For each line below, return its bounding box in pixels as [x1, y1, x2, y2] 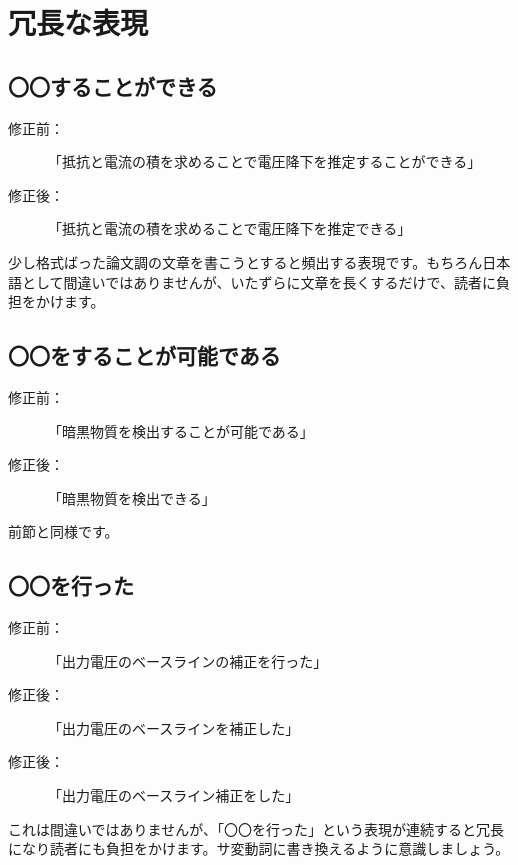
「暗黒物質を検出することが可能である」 [48, 420, 314, 441]
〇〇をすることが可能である [8, 340, 281, 371]
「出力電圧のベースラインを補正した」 [48, 717, 300, 738]
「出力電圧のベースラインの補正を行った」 [48, 650, 328, 671]
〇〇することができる [8, 70, 218, 101]
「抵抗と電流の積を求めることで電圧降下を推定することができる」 [48, 151, 482, 172]
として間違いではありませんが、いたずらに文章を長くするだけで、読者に [21, 271, 496, 292]
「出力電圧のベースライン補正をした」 [48, 785, 300, 806]
